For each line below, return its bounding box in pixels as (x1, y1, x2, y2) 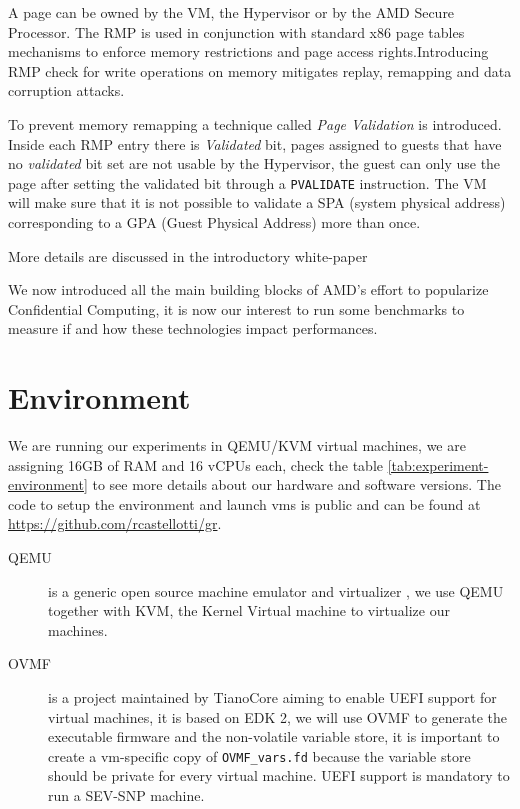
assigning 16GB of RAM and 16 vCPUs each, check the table (8, 454, 383, 475)
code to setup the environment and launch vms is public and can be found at (8, 493, 481, 514)
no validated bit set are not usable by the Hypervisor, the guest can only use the (8, 153, 501, 174)
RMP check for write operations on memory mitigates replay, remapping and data (8, 60, 512, 81)
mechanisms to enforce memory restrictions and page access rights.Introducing (8, 41, 489, 62)
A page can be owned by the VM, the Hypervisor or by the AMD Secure (8, 2, 455, 22)
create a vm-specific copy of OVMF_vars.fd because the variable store (48, 745, 471, 766)
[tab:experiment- (387, 454, 489, 475)
